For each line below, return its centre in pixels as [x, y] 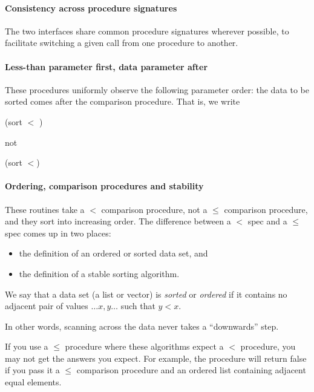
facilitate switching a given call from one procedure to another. [122, 43]
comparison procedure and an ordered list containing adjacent [191, 370]
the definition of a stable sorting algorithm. [99, 273]
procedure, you [268, 346]
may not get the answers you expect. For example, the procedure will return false [156, 358]
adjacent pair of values [47, 306]
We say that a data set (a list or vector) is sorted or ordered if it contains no [146, 294]
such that [138, 306]
